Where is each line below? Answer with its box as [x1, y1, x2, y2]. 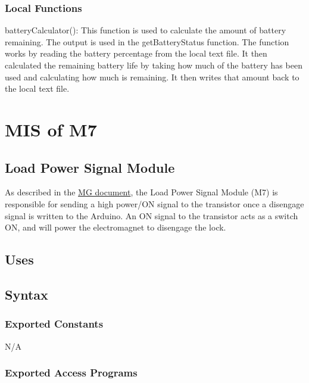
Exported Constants [5, 316, 104, 331]
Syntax [5, 285, 48, 303]
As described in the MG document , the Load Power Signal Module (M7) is [5, 186, 278, 198]
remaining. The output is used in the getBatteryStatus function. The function [5, 35, 289, 48]
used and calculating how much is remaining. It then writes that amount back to [5, 70, 299, 83]
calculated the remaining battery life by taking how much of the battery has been [5, 59, 302, 71]
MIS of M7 [5, 117, 97, 141]
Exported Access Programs [5, 365, 138, 380]
